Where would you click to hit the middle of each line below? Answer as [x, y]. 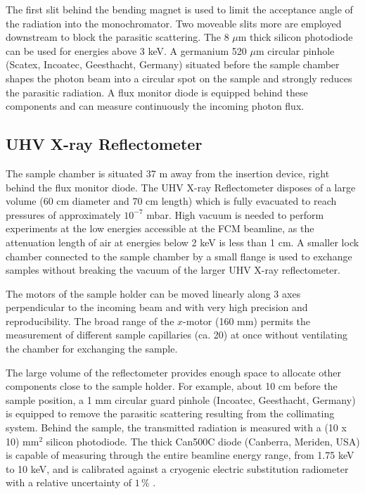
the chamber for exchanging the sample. [92, 349]
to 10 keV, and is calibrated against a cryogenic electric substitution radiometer [177, 468]
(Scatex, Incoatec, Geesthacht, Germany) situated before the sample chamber [173, 64]
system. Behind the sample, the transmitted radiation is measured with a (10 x [176, 427]
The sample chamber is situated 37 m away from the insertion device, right [168, 173]
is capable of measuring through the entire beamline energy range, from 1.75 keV [180, 455]
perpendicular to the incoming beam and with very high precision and [157, 307]
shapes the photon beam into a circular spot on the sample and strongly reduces [179, 78]
